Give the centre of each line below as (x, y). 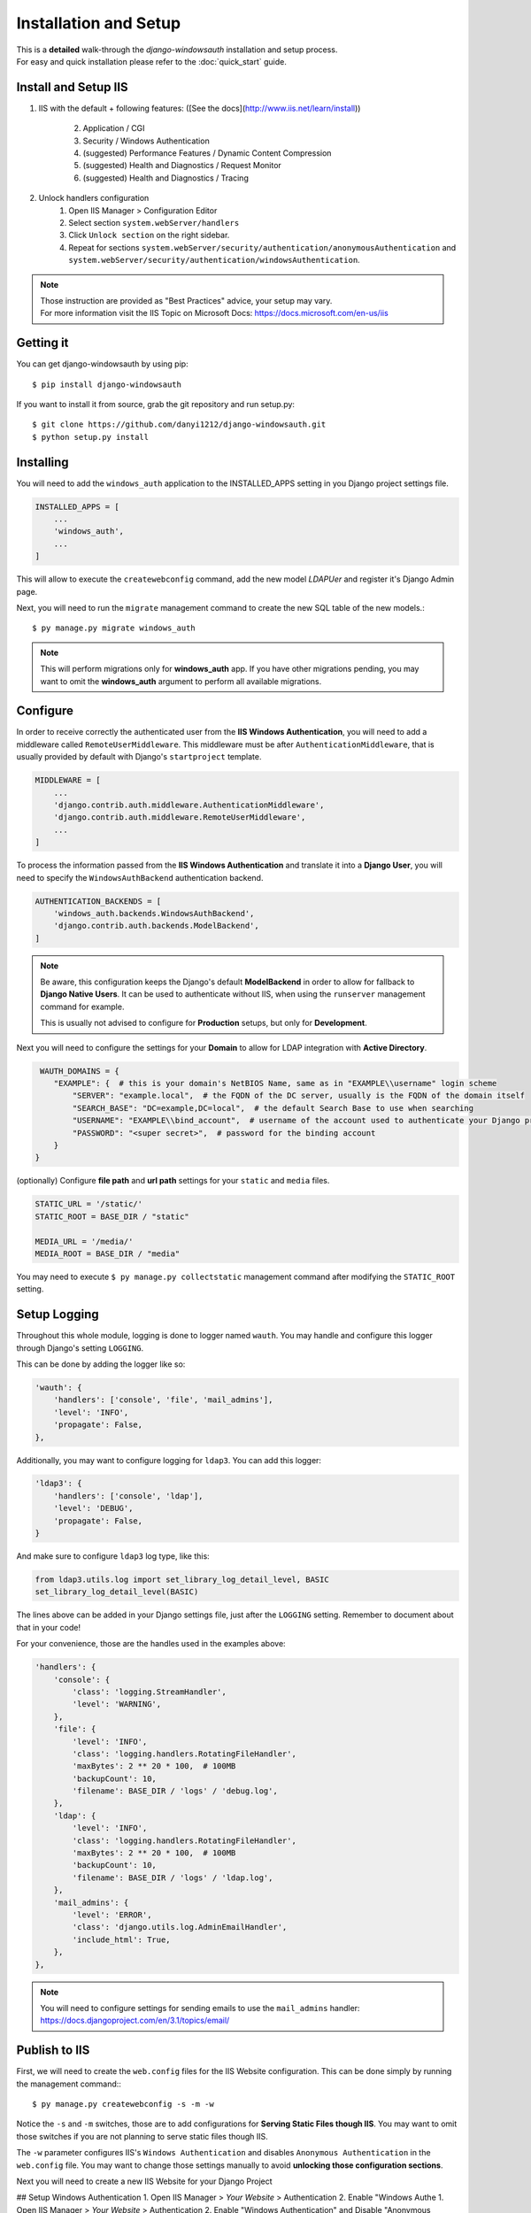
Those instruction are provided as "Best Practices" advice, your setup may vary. (186, 300)
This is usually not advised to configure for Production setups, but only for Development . (204, 1023)
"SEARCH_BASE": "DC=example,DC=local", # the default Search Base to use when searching (273, 1108)
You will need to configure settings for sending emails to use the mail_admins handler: (200, 2008)
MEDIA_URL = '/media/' (84, 1241)
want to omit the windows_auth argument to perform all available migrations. (181, 681)
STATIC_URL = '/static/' (89, 1204)
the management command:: (69, 2084)
